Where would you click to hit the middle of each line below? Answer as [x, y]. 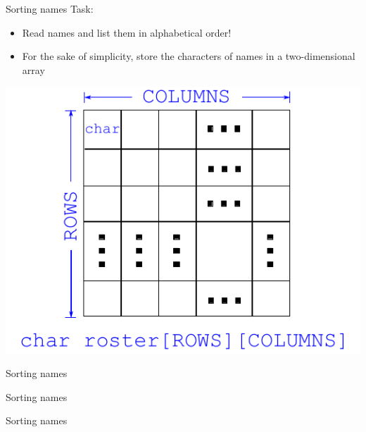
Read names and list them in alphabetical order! [127, 32]
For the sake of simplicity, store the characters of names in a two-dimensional [189, 56]
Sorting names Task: [50, 8]
